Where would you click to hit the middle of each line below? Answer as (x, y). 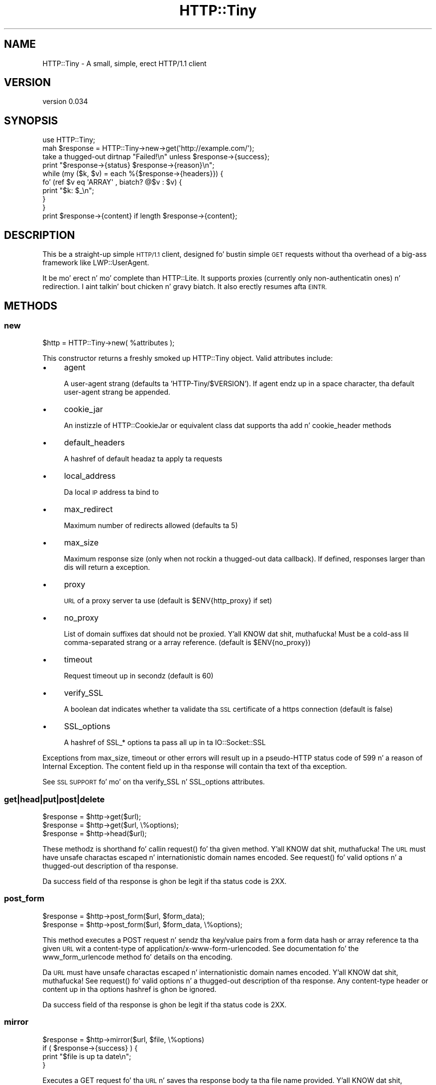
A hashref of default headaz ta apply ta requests (143, 459)
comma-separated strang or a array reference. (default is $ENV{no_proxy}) (187, 643)
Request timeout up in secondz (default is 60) (139, 676)
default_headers (94, 443)
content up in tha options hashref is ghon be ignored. (129, 989)
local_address (90, 476)
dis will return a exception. (107, 567)
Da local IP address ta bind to (111, 492)
